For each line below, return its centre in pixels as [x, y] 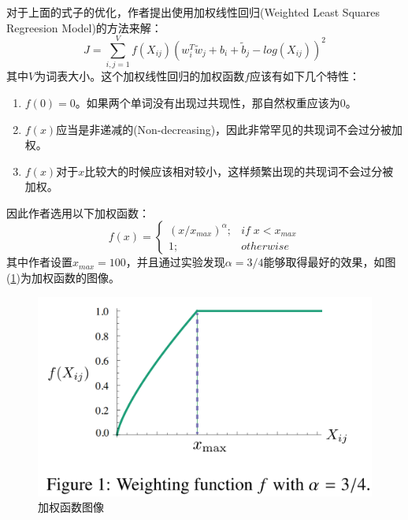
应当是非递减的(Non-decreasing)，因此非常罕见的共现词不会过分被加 [230, 129]
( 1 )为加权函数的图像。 [63, 278]
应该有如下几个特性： [305, 76]
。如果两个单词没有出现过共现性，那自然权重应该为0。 [216, 102]
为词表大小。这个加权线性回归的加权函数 [140, 76]
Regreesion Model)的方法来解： [84, 27]
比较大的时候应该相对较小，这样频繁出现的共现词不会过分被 [239, 171]
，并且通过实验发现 [175, 262]
